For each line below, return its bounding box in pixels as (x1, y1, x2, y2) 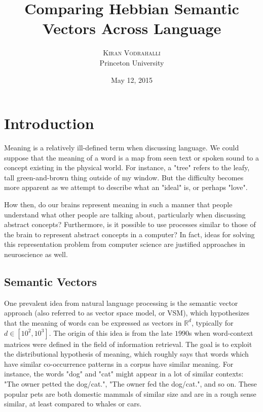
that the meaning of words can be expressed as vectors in (4, 317, 182, 328)
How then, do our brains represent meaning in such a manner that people (4, 199, 233, 209)
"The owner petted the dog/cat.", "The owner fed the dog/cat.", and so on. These (4, 378, 257, 389)
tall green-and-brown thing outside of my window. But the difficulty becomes (4, 172, 244, 182)
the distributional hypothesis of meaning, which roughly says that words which (4, 348, 249, 359)
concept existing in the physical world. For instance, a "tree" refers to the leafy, (4, 162, 250, 173)
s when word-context (189, 327, 253, 338)
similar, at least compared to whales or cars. (4, 398, 142, 409)
